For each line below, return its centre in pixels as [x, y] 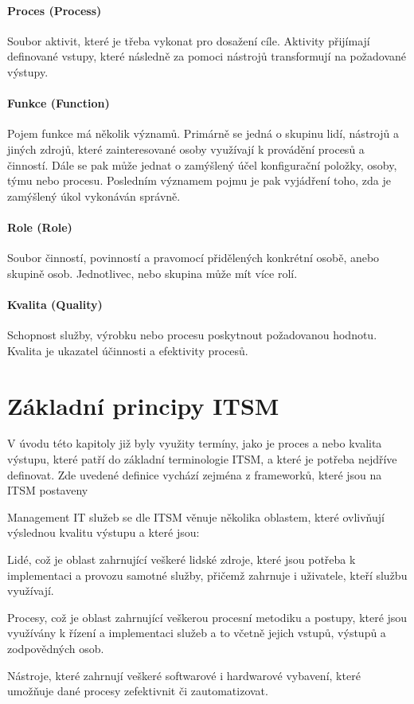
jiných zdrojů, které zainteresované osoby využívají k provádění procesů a [186, 149]
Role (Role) [40, 227]
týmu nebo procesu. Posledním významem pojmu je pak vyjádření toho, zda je [199, 180]
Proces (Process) [55, 10]
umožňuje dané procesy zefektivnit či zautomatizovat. [138, 691]
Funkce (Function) [59, 103]
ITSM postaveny [48, 490]
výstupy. [28, 71]
